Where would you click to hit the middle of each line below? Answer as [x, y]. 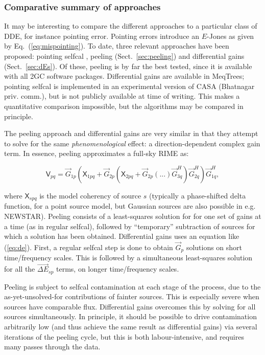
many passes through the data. [52, 347]
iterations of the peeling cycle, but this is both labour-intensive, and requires [124, 336]
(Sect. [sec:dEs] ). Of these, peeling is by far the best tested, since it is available [128, 66]
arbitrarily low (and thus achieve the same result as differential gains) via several [131, 327]
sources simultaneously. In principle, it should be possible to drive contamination [130, 316]
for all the [20, 269]
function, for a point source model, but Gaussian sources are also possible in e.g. [130, 206]
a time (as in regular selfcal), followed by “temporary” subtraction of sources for [130, 226]
